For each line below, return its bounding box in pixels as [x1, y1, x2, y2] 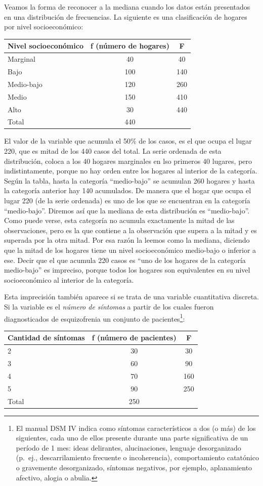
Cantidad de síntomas [8, 332, 85, 343]
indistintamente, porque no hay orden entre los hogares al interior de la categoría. [4, 165, 257, 176]
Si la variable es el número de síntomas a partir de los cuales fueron [4, 301, 214, 312]
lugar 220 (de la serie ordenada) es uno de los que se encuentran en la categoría [4, 195, 250, 205]
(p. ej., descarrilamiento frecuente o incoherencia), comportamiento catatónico [16, 452, 259, 463]
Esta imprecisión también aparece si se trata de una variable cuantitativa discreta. [4, 291, 259, 302]
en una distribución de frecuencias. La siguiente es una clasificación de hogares [4, 11, 247, 22]
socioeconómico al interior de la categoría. [4, 274, 134, 285]
